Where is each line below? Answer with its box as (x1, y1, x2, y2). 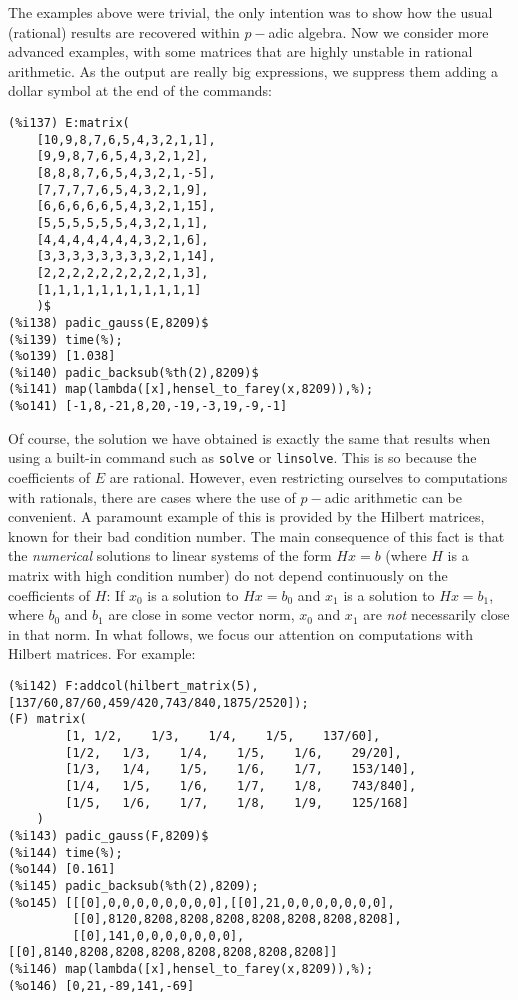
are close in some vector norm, (108, 604, 295, 625)
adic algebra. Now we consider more (268, 21, 489, 42)
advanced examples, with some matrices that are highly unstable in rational (8, 41, 473, 62)
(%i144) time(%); (8, 845, 123, 860)
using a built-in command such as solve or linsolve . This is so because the (8, 447, 477, 468)
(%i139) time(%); (8, 332, 123, 347)
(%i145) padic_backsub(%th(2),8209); (8, 878, 259, 893)
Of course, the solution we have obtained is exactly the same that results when (8, 427, 491, 448)
